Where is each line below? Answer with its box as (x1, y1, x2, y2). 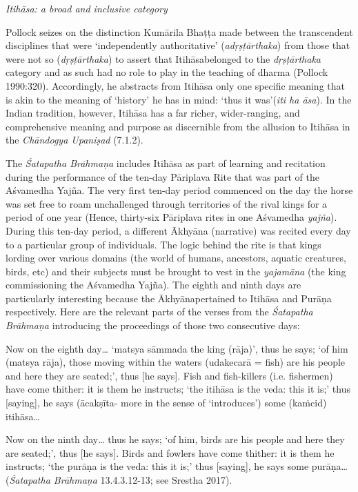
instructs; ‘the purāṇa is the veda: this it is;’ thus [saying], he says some (6, 459, 309, 473)
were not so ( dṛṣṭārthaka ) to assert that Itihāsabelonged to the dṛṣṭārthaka (6, 51, 321, 66)
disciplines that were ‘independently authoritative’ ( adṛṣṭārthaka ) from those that (6, 38, 350, 52)
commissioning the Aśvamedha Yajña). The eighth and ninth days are (6, 277, 301, 292)
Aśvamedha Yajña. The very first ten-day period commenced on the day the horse (6, 183, 353, 197)
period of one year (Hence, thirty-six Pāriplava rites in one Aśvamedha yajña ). (6, 210, 337, 224)
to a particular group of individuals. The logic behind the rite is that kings (6, 237, 321, 251)
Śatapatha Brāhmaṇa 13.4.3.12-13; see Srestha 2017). (9, 473, 232, 486)
